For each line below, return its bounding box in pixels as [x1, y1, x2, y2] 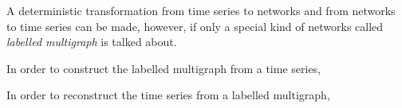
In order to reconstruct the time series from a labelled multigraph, [6, 87, 330, 103]
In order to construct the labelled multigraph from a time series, [6, 60, 321, 76]
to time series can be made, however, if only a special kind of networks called [6, 17, 384, 34]
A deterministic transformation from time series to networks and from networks [6, 2, 396, 18]
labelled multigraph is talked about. [6, 33, 177, 50]
